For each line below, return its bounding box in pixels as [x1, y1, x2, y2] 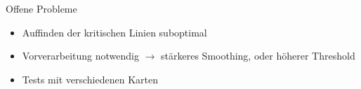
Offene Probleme [6, 1, 77, 15]
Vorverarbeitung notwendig [22, 48, 140, 63]
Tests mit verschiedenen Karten [22, 71, 158, 86]
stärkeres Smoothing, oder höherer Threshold [161, 48, 355, 63]
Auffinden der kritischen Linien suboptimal [22, 25, 207, 39]
